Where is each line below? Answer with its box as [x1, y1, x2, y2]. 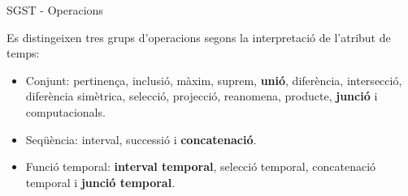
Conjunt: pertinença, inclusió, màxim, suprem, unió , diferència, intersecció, [25, 71, 402, 88]
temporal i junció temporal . [25, 173, 176, 190]
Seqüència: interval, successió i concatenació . [25, 130, 257, 147]
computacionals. [25, 103, 106, 120]
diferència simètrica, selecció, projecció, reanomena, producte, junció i [25, 87, 378, 104]
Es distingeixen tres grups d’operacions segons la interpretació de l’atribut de [7, 28, 391, 45]
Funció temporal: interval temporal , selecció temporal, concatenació [25, 158, 376, 175]
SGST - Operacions [7, 2, 103, 18]
